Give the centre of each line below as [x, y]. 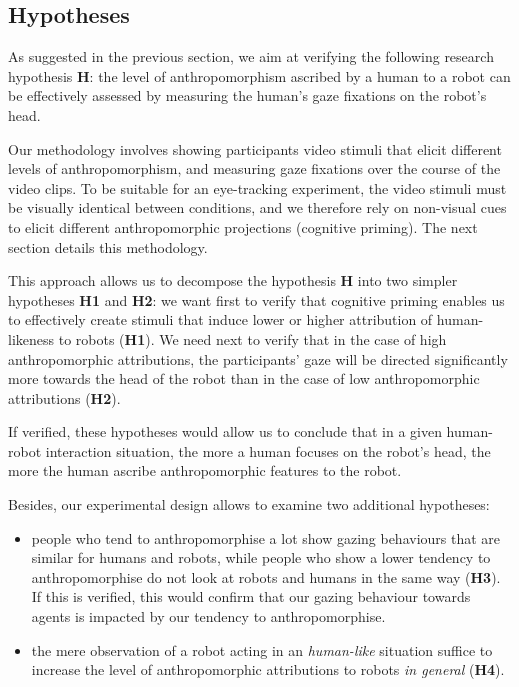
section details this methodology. [108, 246]
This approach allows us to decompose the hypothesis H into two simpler [233, 280]
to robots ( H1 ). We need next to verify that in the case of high [252, 338]
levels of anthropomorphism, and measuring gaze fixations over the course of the [254, 168]
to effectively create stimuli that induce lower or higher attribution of [220, 319]
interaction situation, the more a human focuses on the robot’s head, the [268, 450]
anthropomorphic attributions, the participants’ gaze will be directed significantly [258, 358]
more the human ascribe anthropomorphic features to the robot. [205, 470]
